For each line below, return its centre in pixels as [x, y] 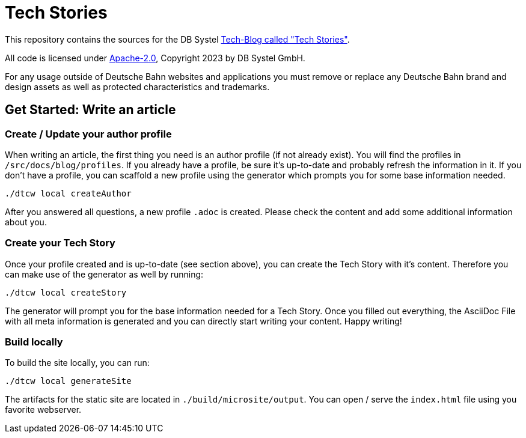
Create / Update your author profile [88, 134]
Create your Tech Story [60, 243]
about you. [26, 222]
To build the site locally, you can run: [77, 363]
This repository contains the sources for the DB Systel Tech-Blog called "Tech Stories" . [177, 39]
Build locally [34, 342]
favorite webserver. [43, 410]
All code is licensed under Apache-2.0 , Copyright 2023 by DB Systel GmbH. [155, 58]
